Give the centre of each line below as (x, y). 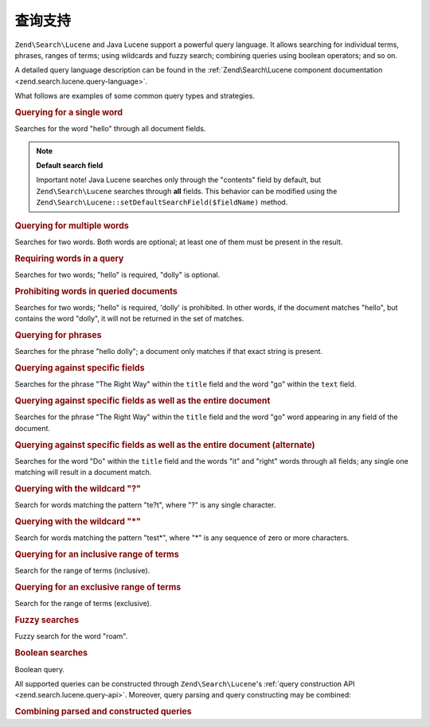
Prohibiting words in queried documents (96, 291)
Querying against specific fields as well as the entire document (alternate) (165, 445)
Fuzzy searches (47, 620)
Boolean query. (40, 669)
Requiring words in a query (69, 259)
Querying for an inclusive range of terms (97, 554)
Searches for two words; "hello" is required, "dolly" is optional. (117, 274)
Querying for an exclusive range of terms (98, 587)
